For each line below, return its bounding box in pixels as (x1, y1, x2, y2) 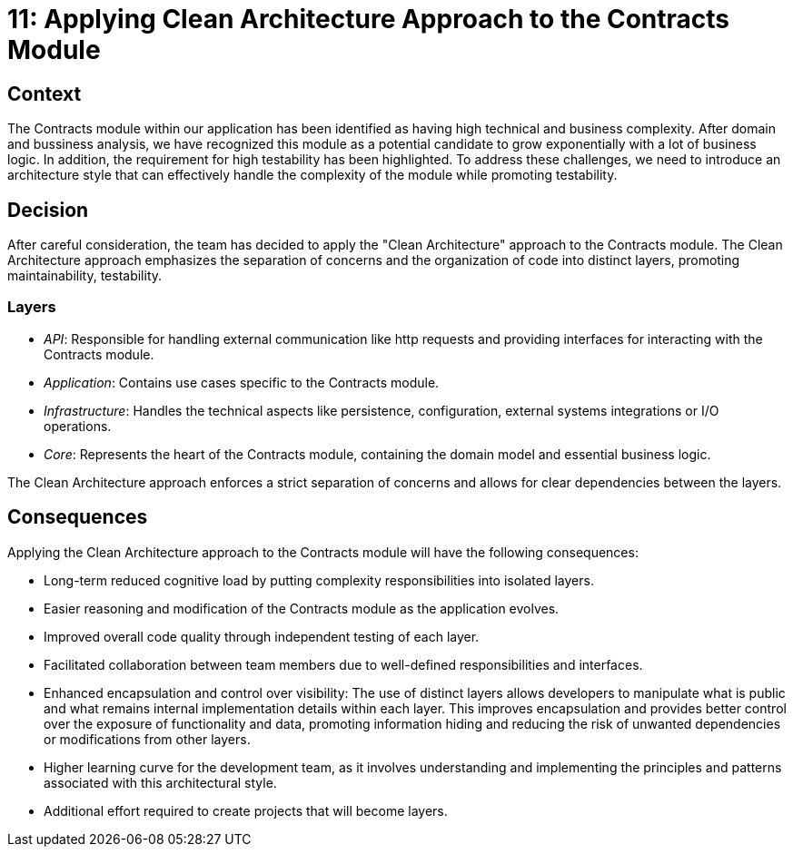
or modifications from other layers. (44, 731, 251, 747)
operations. (44, 417, 112, 434)
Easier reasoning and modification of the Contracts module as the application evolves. (44, 600, 560, 616)
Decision (7, 198, 89, 221)
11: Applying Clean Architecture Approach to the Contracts (7, 4, 730, 34)
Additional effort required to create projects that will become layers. (44, 802, 448, 819)
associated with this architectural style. (44, 774, 277, 790)
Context (7, 82, 82, 105)
